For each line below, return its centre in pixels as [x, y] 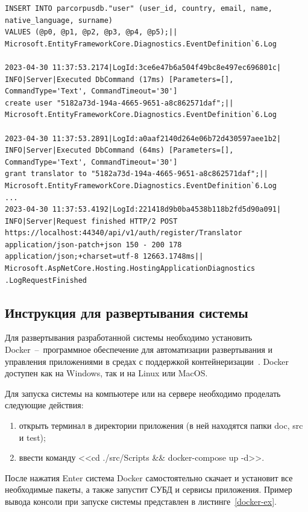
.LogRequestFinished [46, 280]
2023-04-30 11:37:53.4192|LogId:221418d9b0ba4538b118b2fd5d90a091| [143, 210]
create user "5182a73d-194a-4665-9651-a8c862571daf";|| [119, 103]
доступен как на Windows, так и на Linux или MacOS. [106, 373]
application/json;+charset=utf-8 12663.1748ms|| [104, 257]
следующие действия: [44, 405]
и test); [32, 437]
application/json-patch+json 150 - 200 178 [93, 245]
